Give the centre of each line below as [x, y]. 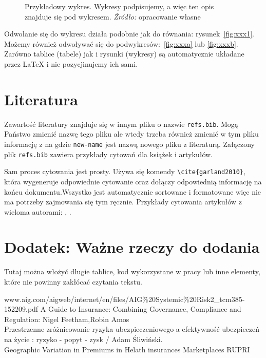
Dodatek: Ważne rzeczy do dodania [132, 247]
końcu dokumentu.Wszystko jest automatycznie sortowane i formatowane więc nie [133, 191]
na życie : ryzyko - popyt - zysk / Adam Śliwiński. [83, 339]
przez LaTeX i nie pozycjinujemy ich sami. [71, 63]
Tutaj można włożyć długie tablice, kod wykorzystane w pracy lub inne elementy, [132, 271]
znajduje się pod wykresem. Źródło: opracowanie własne [113, 16]
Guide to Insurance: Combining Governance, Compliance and [145, 309]
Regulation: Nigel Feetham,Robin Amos [67, 319]
